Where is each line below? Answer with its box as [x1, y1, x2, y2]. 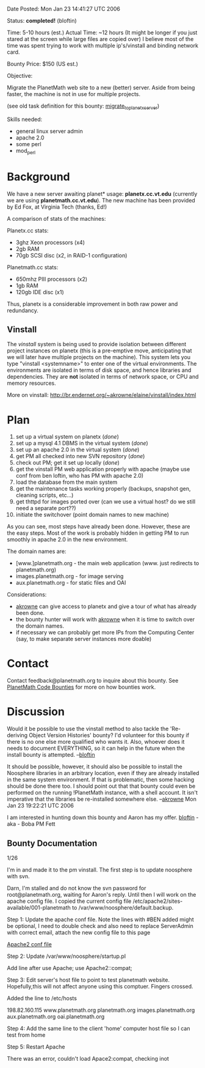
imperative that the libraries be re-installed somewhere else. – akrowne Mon [7, 795, 197, 803]
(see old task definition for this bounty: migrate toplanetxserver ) [7, 102, 160, 111]
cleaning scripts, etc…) [15, 492, 74, 499]
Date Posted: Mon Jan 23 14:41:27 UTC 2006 [7, 6, 121, 12]
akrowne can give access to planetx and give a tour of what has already [15, 603, 197, 610]
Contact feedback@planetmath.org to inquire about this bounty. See [7, 677, 179, 684]
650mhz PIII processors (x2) [15, 275, 88, 283]
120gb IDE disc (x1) [15, 288, 65, 295]
